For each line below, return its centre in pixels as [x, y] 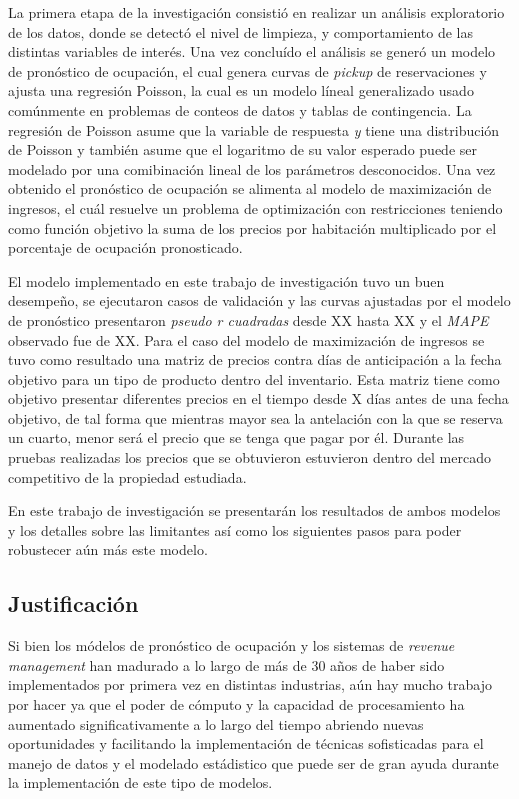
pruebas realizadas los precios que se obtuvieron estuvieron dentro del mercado [249, 457]
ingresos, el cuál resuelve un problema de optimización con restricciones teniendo [255, 207]
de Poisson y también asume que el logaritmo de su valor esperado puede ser [242, 149]
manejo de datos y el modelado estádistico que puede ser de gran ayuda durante [253, 762]
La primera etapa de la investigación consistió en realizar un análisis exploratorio [256, 12]
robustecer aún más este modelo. [108, 549]
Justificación [73, 603]
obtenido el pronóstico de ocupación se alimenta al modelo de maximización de [250, 188]
